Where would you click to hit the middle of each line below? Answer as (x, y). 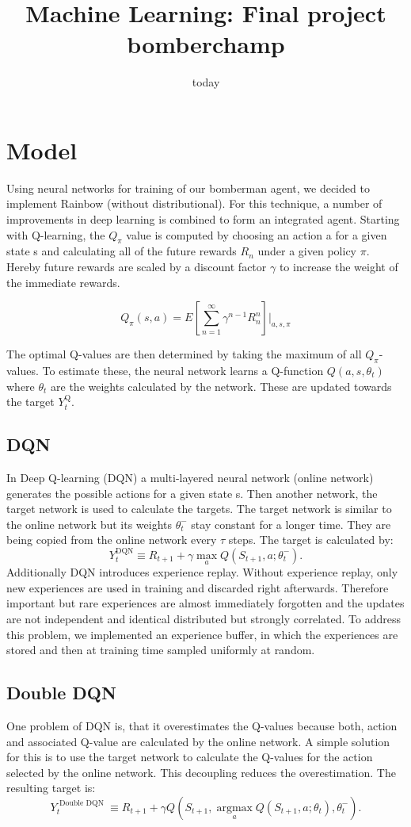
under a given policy (307, 251)
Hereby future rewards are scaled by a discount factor (137, 267)
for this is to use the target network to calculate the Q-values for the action (190, 757)
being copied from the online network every (112, 540)
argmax (234, 808)
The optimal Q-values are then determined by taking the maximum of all (184, 354)
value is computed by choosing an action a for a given (257, 234)
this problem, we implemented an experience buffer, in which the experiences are (202, 634)
